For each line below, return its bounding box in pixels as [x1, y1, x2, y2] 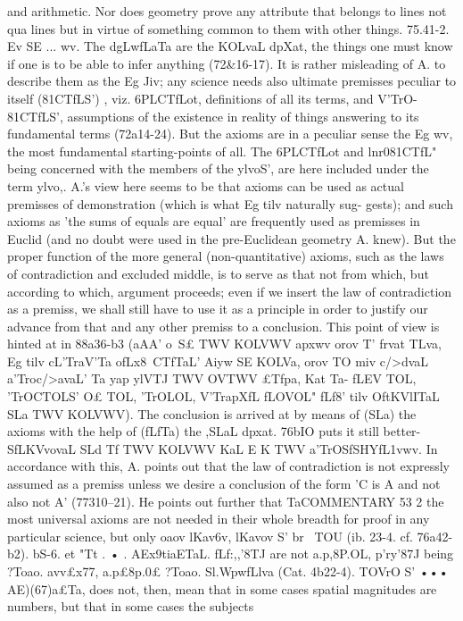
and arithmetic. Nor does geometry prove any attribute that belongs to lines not [7, 2, 447, 20]
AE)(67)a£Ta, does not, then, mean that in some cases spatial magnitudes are [7, 579, 437, 598]
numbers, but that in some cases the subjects [7, 597, 254, 616]
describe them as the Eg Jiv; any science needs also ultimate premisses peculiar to [7, 71, 457, 90]
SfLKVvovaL [7, 439, 77, 457]
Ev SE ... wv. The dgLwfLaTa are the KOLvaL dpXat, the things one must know [7, 37, 453, 55]
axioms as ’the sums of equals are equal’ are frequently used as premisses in [7, 212, 420, 231]
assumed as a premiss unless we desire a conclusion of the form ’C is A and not [7, 474, 441, 493]
